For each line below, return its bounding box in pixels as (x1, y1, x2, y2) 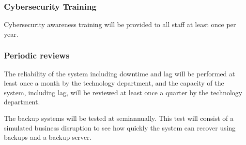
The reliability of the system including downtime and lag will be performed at (4, 68, 235, 78)
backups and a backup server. (4, 132, 92, 142)
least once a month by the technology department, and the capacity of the (4, 78, 224, 88)
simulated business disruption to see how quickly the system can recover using (4, 122, 236, 132)
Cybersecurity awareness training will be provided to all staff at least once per (4, 19, 236, 29)
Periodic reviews (4, 49, 70, 61)
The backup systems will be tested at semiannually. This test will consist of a (4, 113, 234, 123)
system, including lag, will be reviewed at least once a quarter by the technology (4, 87, 243, 97)
